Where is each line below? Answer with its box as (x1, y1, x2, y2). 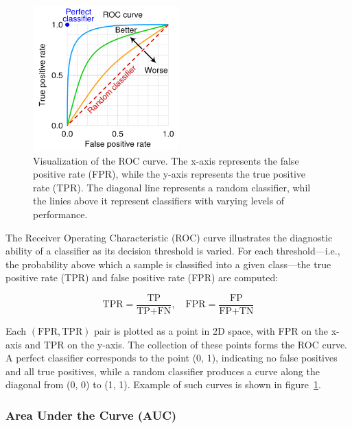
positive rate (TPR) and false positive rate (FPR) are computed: (5, 270, 279, 285)
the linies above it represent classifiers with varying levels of (33, 193, 285, 208)
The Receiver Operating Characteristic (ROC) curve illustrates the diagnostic (5, 230, 333, 244)
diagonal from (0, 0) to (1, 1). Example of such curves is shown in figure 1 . (5, 377, 321, 392)
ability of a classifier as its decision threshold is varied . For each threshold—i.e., (5, 243, 340, 258)
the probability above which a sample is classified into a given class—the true (5, 257, 331, 271)
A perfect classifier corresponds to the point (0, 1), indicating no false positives (5, 350, 338, 365)
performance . (33, 206, 88, 221)
